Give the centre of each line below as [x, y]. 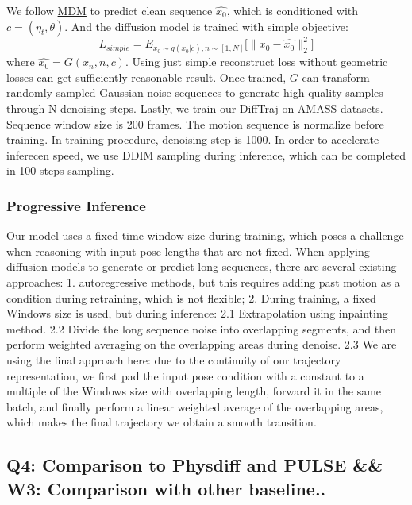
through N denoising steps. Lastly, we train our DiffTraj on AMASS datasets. [195, 108]
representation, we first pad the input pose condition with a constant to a [185, 375]
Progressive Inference [76, 205]
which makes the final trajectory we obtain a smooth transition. [162, 422]
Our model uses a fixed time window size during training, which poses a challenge [205, 235]
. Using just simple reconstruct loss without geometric [256, 62]
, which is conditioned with [293, 10]
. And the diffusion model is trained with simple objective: [206, 26]
